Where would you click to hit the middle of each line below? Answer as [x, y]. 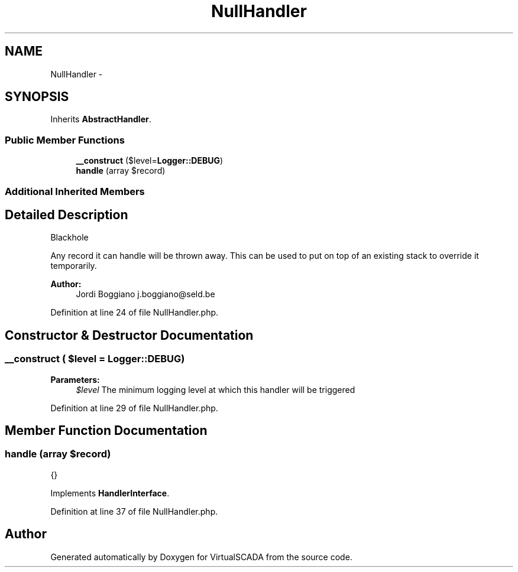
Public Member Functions [65, 140]
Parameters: [75, 379]
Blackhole [69, 238]
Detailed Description [67, 214]
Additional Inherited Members [75, 191]
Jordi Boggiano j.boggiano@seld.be [145, 294]
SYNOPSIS [37, 97]
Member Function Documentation [106, 431]
